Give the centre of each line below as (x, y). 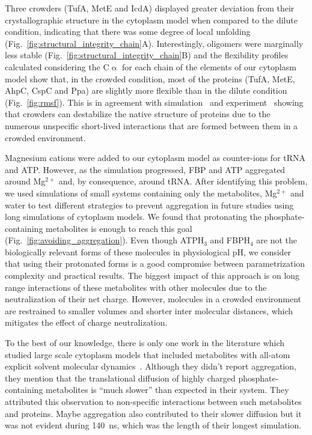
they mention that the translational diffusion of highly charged (120, 378)
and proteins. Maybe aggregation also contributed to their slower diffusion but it (153, 413)
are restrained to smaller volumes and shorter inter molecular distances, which (149, 310)
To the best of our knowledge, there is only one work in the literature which (145, 343)
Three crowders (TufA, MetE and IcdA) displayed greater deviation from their (150, 8)
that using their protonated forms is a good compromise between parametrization (155, 263)
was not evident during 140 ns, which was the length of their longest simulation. (153, 425)
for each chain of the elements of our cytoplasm (209, 66)
